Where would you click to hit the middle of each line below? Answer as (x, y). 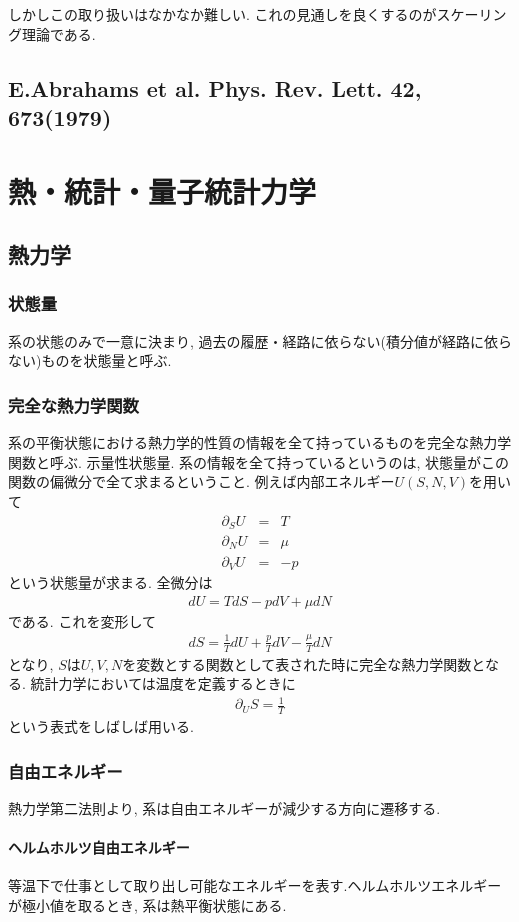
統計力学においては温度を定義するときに (163, 683)
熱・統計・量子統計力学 (162, 190)
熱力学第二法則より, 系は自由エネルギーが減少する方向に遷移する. (224, 807)
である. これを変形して (82, 620)
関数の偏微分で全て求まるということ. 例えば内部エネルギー (201, 481)
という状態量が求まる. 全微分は (110, 581)
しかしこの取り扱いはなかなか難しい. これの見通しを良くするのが (222, 14)
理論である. (58, 33)
